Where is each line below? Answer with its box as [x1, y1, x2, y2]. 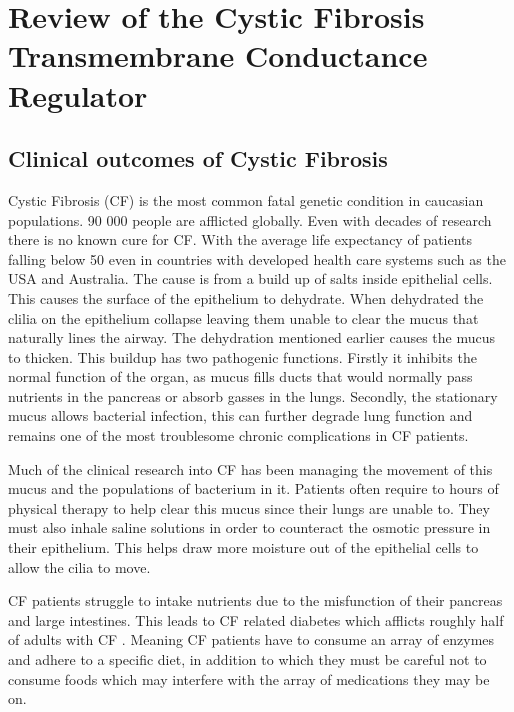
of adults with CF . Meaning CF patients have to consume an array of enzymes [8, 629, 495, 650]
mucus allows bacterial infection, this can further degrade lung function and [8, 405, 473, 426]
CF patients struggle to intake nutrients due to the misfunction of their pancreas [8, 590, 503, 611]
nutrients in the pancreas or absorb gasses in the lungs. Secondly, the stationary [8, 385, 498, 406]
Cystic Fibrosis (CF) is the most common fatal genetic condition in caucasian [8, 189, 484, 210]
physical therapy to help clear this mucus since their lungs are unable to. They [8, 497, 490, 518]
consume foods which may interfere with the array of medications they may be [8, 668, 490, 689]
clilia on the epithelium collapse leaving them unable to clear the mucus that [8, 307, 479, 328]
